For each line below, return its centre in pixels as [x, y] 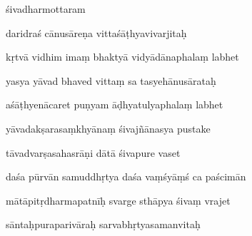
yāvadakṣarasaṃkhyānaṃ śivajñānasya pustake [108, 128]
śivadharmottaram [46, 9]
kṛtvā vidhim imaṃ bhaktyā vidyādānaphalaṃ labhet [122, 57]
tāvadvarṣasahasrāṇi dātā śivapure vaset [93, 152]
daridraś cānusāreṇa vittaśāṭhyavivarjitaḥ [96, 32]
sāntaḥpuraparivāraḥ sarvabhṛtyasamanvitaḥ [103, 224]
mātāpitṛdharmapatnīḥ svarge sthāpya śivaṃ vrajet [118, 200]
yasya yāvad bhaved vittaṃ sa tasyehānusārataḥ [111, 80]
